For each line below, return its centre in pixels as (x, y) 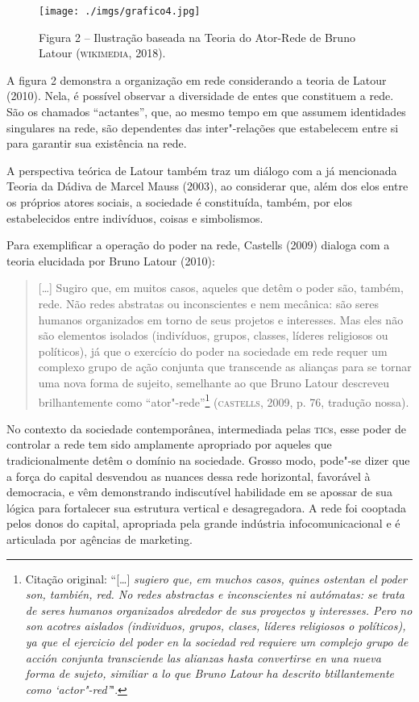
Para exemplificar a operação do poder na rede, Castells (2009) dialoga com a (198, 245)
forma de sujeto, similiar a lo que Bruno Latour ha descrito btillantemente (209, 673)
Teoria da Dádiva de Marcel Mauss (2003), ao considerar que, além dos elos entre (207, 186)
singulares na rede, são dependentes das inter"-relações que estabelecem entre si (203, 127)
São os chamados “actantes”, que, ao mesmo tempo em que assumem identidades (206, 112)
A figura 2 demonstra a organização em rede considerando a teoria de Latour (197, 79)
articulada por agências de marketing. (100, 539)
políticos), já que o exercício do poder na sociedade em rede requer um (213, 351)
